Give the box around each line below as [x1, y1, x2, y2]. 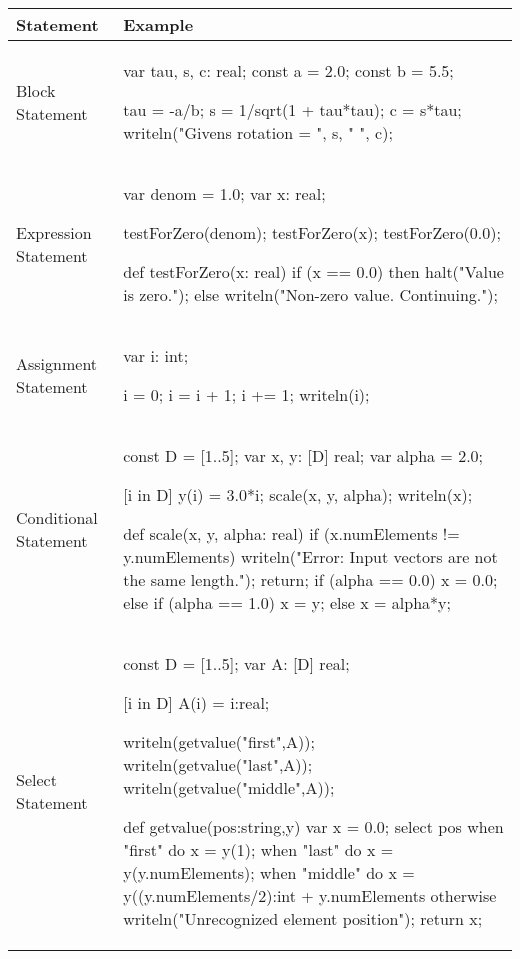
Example [123, 13, 194, 36]
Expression [16, 221, 92, 244]
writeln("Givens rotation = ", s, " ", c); [123, 121, 393, 144]
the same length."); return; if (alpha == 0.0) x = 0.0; [123, 568, 498, 591]
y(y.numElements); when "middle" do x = [123, 861, 415, 884]
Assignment [16, 352, 98, 375]
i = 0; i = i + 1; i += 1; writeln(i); [123, 383, 370, 406]
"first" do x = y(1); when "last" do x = [123, 838, 394, 861]
